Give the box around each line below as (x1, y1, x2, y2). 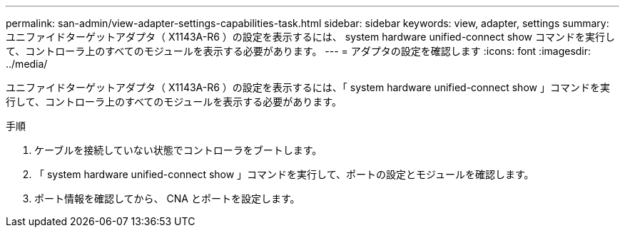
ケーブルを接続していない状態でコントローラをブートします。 (34, 144, 322, 156)
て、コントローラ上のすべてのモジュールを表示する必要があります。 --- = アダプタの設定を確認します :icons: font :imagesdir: (6, 45, 591, 57)
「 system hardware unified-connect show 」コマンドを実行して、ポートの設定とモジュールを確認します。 (34, 168, 534, 180)
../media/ (6, 58, 48, 70)
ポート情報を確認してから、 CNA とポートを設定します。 (34, 192, 300, 204)
